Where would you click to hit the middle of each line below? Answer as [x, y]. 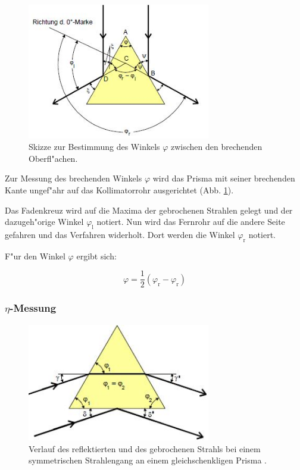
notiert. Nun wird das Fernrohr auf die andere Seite [191, 222]
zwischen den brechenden [217, 147]
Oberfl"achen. [53, 158]
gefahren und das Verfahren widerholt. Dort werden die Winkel [120, 234]
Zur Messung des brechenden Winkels [74, 178]
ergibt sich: [96, 256]
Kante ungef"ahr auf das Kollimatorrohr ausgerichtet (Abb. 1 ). [119, 189]
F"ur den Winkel [35, 256]
